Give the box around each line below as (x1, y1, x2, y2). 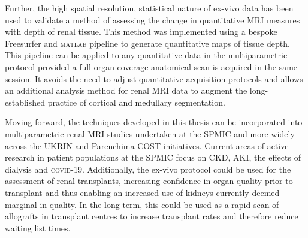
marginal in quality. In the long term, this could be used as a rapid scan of (5, 198, 279, 210)
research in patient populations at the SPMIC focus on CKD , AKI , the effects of (5, 151, 301, 164)
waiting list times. (5, 221, 71, 234)
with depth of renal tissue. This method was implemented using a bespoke (5, 25, 277, 38)
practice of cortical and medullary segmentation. (47, 95, 225, 108)
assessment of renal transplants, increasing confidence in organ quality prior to (5, 174, 293, 187)
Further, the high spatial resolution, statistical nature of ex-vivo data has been (5, 2, 294, 14)
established (5, 95, 46, 108)
